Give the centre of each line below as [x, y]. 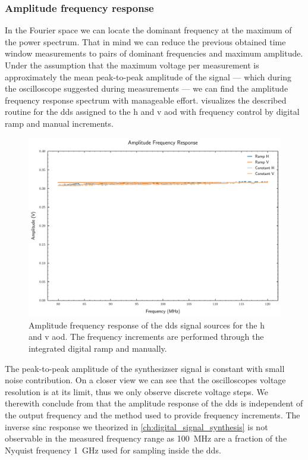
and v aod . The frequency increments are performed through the [146, 337]
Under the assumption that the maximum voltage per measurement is [132, 65]
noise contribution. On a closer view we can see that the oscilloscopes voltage [145, 380]
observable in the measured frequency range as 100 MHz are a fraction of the [146, 438]
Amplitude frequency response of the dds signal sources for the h [147, 325]
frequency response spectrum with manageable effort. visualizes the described [146, 100]
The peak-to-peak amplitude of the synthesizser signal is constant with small [145, 368]
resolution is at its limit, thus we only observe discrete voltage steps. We [136, 391]
